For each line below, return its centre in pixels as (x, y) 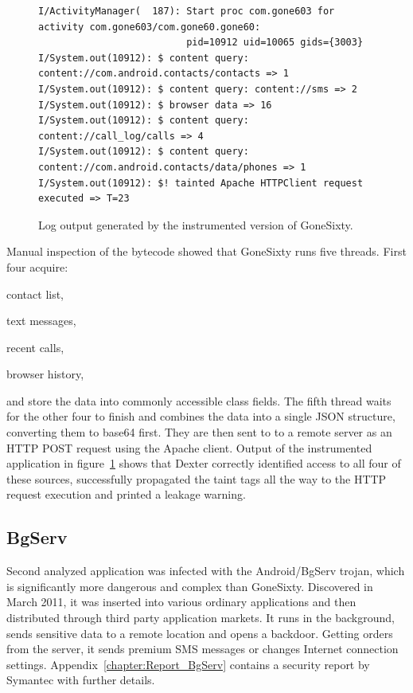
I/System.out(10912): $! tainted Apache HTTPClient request (201, 183)
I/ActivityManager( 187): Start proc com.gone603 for (187, 11)
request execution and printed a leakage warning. (126, 494)
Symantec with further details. (81, 680)
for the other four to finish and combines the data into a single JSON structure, (201, 416)
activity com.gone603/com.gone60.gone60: (150, 27)
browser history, (45, 374)
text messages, (41, 321)
